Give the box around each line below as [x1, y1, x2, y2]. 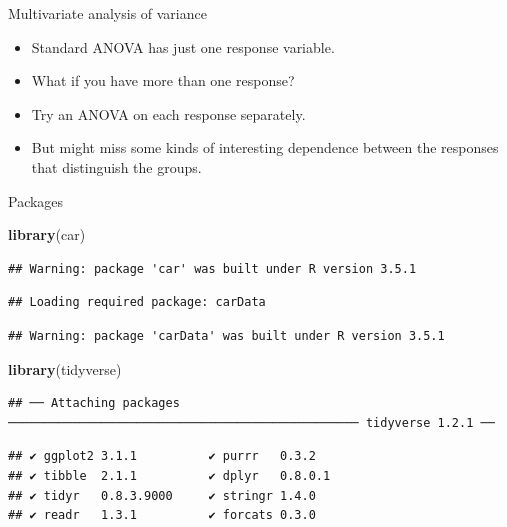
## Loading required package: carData [8, 295, 266, 310]
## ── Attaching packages [8, 396, 180, 411]
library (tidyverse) [8, 358, 122, 379]
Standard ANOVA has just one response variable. [31, 36, 335, 57]
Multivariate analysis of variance [8, 3, 207, 23]
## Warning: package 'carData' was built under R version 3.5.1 [8, 328, 445, 343]
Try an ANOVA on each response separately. [31, 103, 306, 124]
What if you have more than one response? [31, 70, 295, 91]
